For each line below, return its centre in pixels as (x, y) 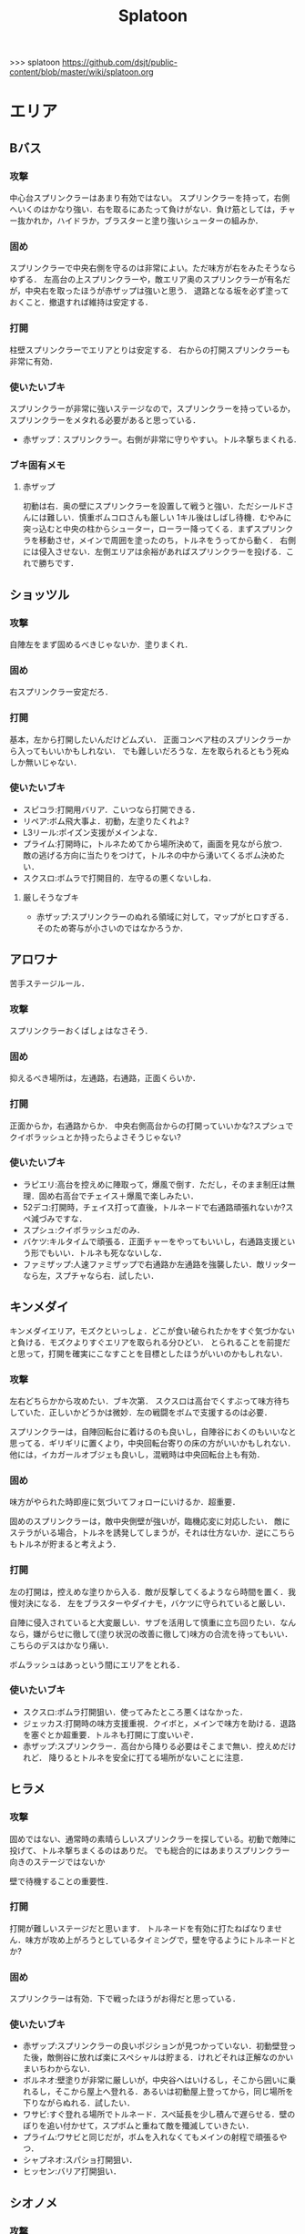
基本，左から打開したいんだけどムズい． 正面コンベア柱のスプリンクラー (146, 739)
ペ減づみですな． (55, 1219)
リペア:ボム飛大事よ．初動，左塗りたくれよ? (106, 820)
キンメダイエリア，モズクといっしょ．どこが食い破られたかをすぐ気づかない (152, 1331)
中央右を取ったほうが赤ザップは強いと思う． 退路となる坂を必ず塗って (157, 291)
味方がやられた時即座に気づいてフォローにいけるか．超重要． (125, 1502)
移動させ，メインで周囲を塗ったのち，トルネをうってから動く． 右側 (168, 540)
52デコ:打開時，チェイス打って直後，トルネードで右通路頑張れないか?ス (158, 1207)
